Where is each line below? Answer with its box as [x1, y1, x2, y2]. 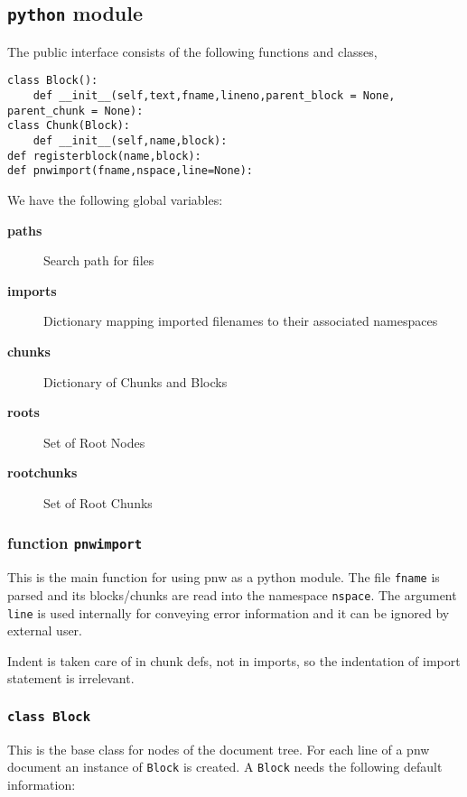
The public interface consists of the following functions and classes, [7, 42, 378, 60]
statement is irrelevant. [7, 669, 135, 688]
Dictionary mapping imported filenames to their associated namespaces [43, 311, 438, 330]
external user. [7, 621, 82, 640]
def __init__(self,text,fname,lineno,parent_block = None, [33, 89, 396, 103]
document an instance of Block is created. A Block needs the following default [7, 757, 443, 776]
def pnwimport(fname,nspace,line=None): [7, 164, 254, 178]
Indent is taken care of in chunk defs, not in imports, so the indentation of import [7, 651, 461, 670]
